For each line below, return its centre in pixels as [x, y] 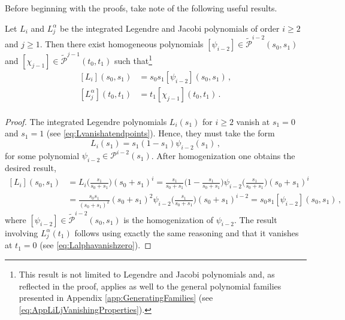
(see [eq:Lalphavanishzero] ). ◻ [96, 245]
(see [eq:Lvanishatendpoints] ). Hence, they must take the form [161, 133]
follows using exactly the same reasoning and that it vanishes [187, 232]
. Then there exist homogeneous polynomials [122, 44]
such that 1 [133, 60]
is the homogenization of [169, 219]
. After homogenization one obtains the [223, 155]
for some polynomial [42, 155]
